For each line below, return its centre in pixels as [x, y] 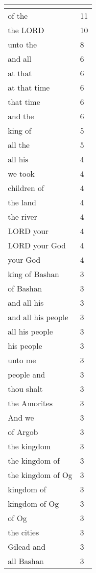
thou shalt [25, 389]
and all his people [38, 317]
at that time [29, 87]
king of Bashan [34, 274]
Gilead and [27, 547]
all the [19, 145]
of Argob [23, 432]
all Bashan [26, 561]
